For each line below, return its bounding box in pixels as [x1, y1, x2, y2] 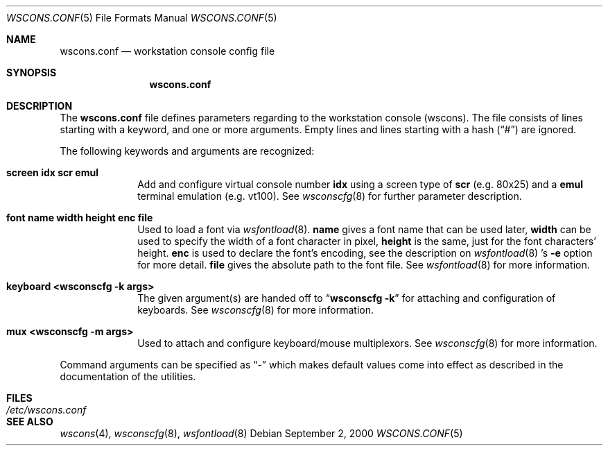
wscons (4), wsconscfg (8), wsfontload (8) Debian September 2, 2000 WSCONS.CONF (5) [60, 427, 463, 439]
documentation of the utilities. [60, 371, 196, 382]
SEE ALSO [6, 416, 53, 427]
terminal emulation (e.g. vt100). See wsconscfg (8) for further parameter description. [137, 190, 522, 202]
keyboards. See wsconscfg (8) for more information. [137, 304, 374, 316]
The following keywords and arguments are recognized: [60, 145, 315, 157]
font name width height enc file [6, 212, 153, 223]
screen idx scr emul [6, 167, 98, 178]
